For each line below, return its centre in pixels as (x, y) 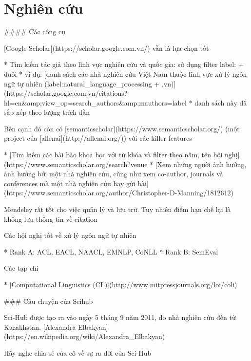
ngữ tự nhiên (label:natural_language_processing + (82, 83)
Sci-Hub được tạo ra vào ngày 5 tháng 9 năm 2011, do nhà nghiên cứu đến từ (120, 317)
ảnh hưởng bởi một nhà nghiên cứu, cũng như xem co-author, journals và (114, 174)
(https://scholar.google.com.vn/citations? (66, 93)
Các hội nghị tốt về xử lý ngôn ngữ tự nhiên (70, 235)
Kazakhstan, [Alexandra (40, 327)
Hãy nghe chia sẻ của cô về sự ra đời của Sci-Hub (78, 352)
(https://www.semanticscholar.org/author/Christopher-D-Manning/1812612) (119, 193)
